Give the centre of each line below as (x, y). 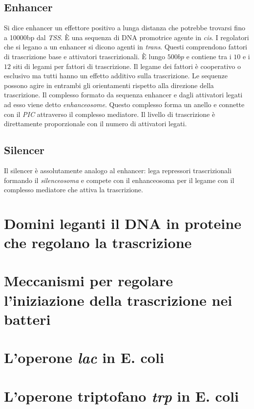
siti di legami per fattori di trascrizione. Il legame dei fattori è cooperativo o (127, 66)
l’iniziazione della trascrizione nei (118, 300)
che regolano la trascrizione (98, 242)
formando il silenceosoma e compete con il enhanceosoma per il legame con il (119, 180)
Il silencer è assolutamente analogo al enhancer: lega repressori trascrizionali (118, 170)
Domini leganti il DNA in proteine (123, 223)
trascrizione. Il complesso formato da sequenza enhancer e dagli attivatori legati (123, 95)
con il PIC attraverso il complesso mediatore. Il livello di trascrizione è (110, 114)
